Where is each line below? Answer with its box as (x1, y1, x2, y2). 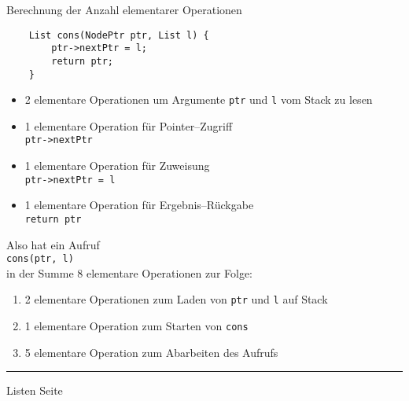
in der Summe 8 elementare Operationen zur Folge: (6, 264, 253, 281)
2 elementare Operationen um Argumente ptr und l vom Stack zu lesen (24, 91, 373, 108)
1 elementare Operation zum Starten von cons (24, 318, 249, 334)
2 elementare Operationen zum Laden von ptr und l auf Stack (24, 291, 328, 307)
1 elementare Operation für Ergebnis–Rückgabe (24, 197, 254, 213)
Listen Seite (6, 382, 63, 399)
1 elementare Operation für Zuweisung (24, 157, 210, 174)
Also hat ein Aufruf (6, 236, 100, 252)
